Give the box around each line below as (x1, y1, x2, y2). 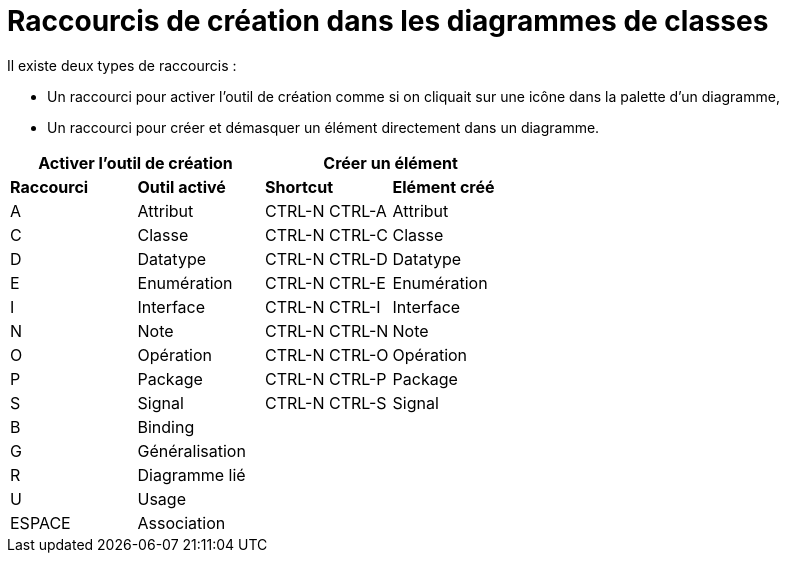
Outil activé (137, 176, 226, 197)
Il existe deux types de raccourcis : (7, 56, 237, 74)
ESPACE (10, 512, 71, 533)
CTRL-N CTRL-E (265, 272, 386, 293)
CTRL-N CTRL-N (265, 320, 389, 341)
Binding (137, 416, 195, 437)
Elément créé (392, 176, 495, 197)
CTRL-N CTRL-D (265, 248, 388, 269)
